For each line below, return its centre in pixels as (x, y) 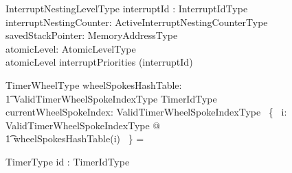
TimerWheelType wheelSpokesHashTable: (94, 84)
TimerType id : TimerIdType (68, 161)
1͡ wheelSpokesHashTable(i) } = (75, 138)
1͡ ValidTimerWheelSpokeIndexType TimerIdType (111, 98)
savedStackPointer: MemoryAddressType (92, 35)
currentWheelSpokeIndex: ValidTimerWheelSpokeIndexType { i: (146, 112)
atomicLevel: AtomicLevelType (71, 48)
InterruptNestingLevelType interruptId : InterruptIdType (127, 8)
